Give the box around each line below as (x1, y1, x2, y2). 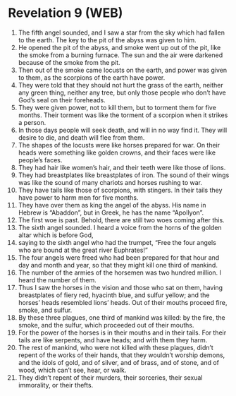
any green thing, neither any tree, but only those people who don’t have (18, 88, 226, 97)
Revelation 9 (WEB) (8, 5, 123, 21)
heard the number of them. (18, 275, 97, 284)
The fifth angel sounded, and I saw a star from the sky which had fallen (18, 28, 225, 37)
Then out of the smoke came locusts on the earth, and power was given (18, 66, 228, 74)
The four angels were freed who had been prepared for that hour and (18, 253, 220, 262)
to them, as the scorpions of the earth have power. (18, 73, 166, 82)
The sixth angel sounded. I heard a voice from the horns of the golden (18, 223, 222, 232)
